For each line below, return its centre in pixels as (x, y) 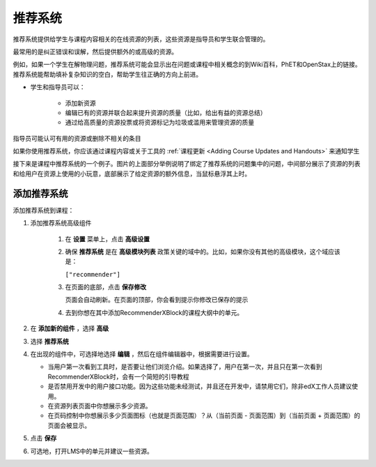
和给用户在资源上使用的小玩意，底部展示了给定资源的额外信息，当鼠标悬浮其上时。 (132, 174)
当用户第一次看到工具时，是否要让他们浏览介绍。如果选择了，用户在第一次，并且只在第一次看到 (185, 367)
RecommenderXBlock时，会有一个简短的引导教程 (118, 376)
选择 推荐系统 (49, 341)
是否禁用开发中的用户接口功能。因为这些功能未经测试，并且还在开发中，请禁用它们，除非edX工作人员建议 (200, 386)
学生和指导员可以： (58, 87)
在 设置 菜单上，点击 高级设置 (107, 239)
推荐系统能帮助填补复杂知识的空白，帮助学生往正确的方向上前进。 (107, 74)
